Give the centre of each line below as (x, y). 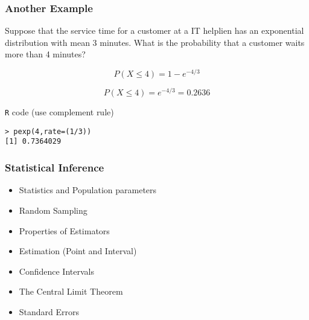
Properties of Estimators (64, 230)
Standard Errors (49, 311)
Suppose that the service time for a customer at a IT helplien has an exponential (154, 30)
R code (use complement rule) (59, 112)
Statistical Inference (55, 168)
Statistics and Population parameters (88, 190)
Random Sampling (53, 210)
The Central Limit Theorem (71, 291)
